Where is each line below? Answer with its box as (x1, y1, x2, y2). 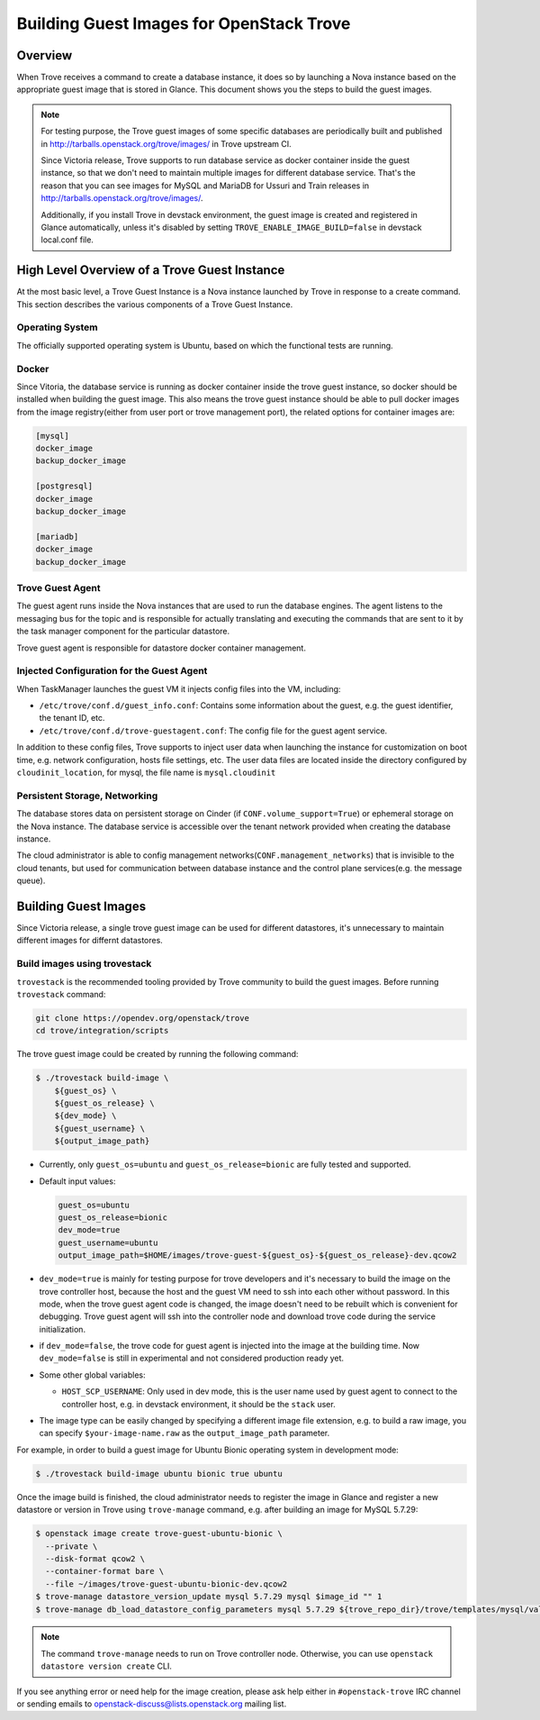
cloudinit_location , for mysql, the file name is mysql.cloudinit (16, 767, 276, 778)
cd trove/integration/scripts (35, 1025, 169, 1036)
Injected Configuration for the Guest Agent (16, 665, 208, 678)
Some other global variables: (39, 1370, 146, 1380)
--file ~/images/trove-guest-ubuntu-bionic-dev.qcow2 (45, 1579, 288, 1589)
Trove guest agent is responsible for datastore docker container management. (16, 642, 306, 653)
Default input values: (39, 1176, 116, 1187)
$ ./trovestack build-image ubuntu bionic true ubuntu (35, 1469, 283, 1479)
